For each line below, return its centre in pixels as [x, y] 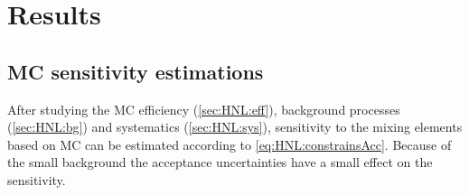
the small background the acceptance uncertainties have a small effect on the [220, 162]
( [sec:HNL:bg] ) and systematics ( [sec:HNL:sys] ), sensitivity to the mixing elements [235, 127]
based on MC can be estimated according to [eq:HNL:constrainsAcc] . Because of [230, 144]
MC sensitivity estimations [136, 71]
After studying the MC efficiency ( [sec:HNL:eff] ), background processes [204, 109]
